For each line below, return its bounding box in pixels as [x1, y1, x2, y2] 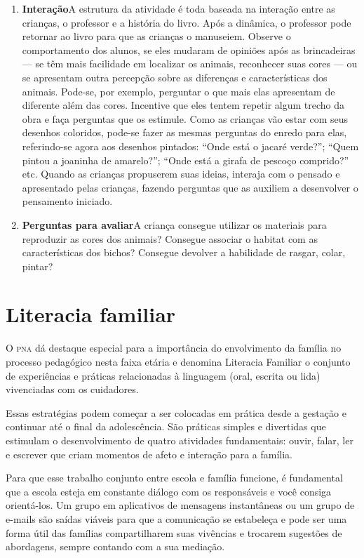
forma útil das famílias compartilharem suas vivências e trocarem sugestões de [6, 525, 342, 540]
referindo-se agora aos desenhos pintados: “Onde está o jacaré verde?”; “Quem [22, 138, 359, 153]
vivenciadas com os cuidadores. [6, 382, 139, 397]
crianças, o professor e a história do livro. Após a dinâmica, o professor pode [22, 15, 351, 29]
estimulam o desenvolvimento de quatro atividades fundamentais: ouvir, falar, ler [6, 432, 353, 447]
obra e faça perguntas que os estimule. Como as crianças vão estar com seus [22, 111, 349, 126]
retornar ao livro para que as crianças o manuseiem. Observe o [22, 29, 291, 44]
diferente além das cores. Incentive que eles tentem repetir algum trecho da [22, 98, 345, 112]
